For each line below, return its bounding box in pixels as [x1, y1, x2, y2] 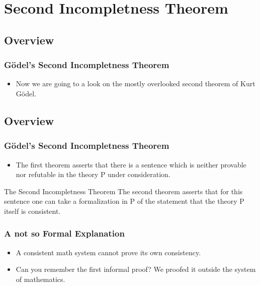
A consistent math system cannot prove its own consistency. [16, 247, 201, 257]
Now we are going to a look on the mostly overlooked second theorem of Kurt [16, 78, 255, 89]
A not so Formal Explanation [4, 227, 125, 240]
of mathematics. [16, 273, 65, 284]
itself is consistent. [4, 205, 61, 216]
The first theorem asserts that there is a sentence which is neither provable [16, 159, 246, 169]
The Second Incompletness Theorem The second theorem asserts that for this [4, 186, 243, 196]
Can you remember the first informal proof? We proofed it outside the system [16, 264, 256, 274]
